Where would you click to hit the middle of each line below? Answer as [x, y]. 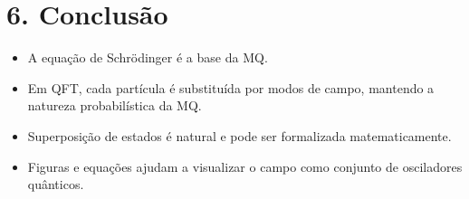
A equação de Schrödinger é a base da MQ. [148, 57]
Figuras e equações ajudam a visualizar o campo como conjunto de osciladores [245, 166]
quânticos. [56, 184]
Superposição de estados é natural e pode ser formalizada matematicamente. [239, 135]
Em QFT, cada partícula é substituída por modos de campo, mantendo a [231, 87]
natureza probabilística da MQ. [115, 105]
